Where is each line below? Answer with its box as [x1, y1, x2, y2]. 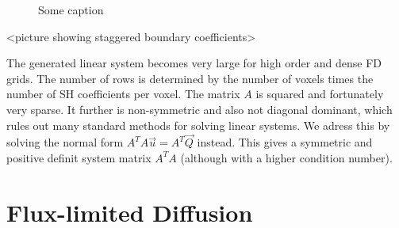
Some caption [38, 2, 104, 17]
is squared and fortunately [255, 85, 384, 102]
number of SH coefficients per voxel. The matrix [6, 85, 240, 102]
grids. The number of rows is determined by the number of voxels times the [6, 70, 374, 86]
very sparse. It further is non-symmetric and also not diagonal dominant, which [6, 101, 393, 117]
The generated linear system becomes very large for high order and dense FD [6, 55, 382, 71]
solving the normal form [6, 134, 124, 150]
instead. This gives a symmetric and [197, 134, 373, 150]
